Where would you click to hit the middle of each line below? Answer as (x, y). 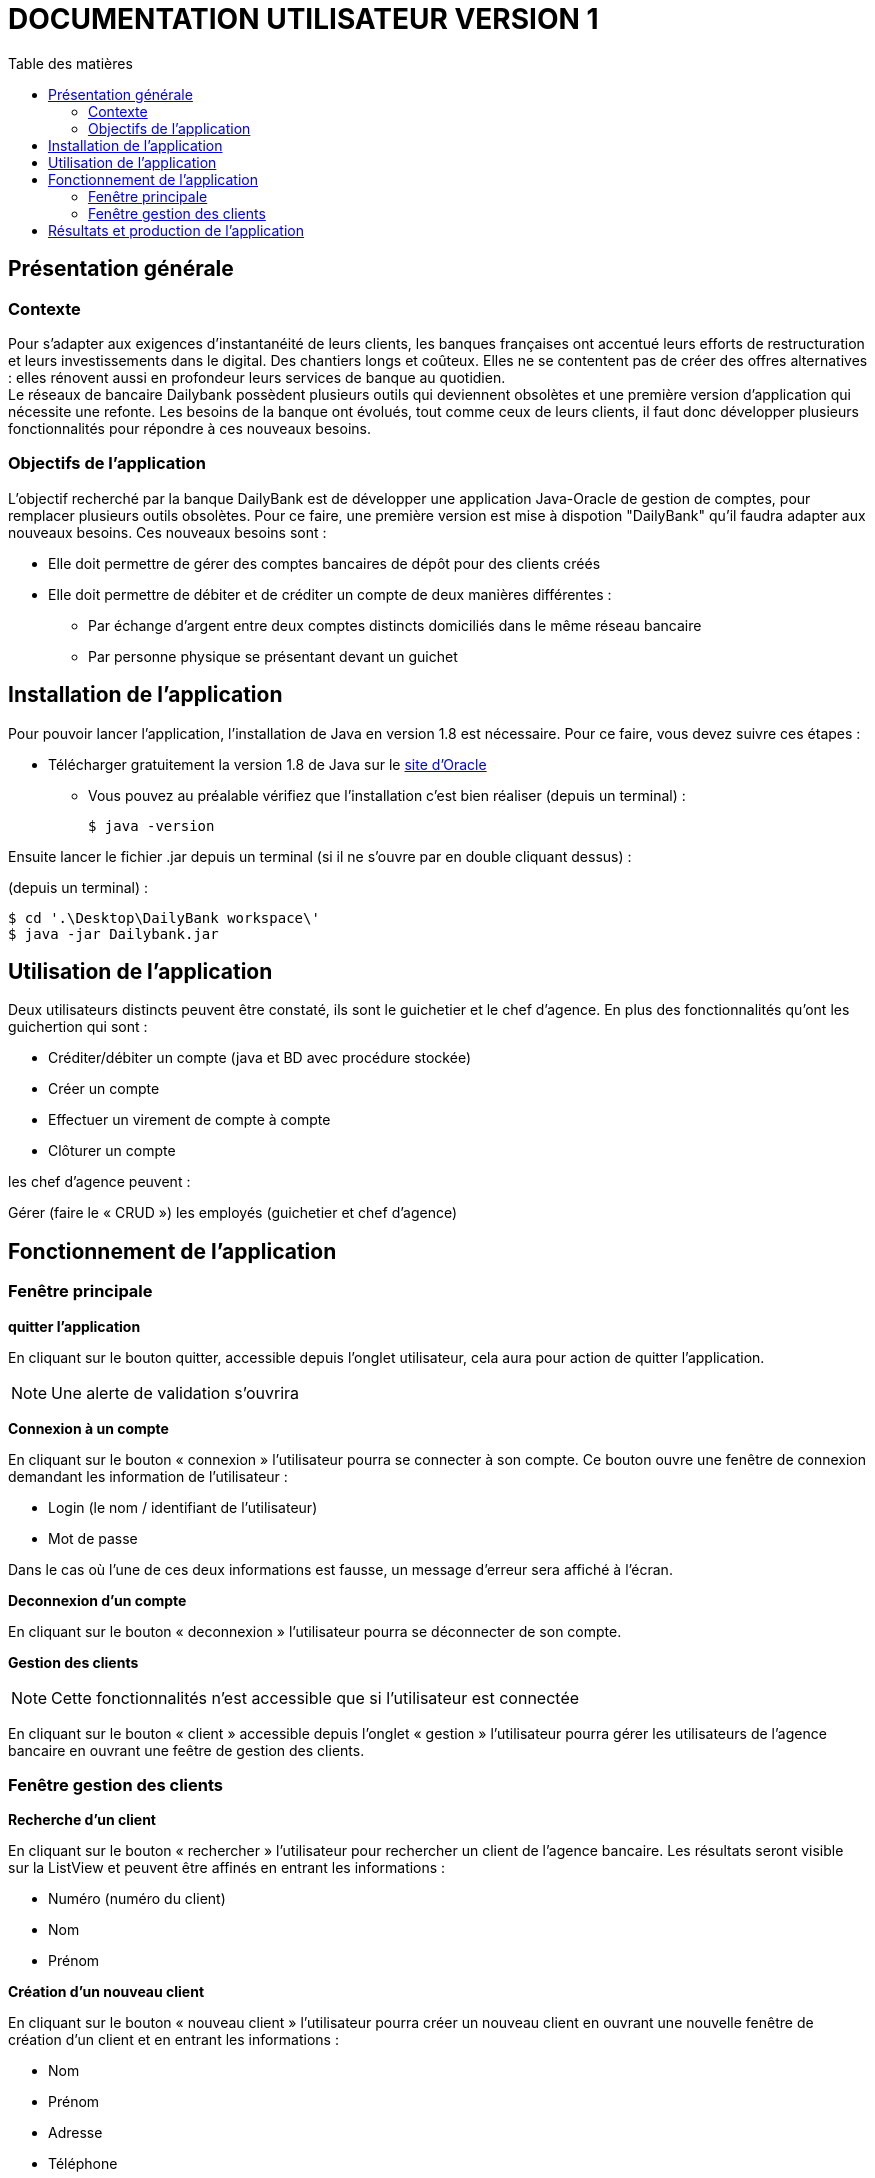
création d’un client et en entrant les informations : (173, 2040)
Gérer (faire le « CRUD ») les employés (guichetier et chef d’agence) (233, 1213)
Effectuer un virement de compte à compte (189, 1120)
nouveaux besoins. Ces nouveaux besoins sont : (167, 532)
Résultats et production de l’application (176, 230)
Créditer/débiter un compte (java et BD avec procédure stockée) (260, 1058)
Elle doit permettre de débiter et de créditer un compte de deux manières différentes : (330, 594)
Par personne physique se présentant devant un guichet (273, 656)
